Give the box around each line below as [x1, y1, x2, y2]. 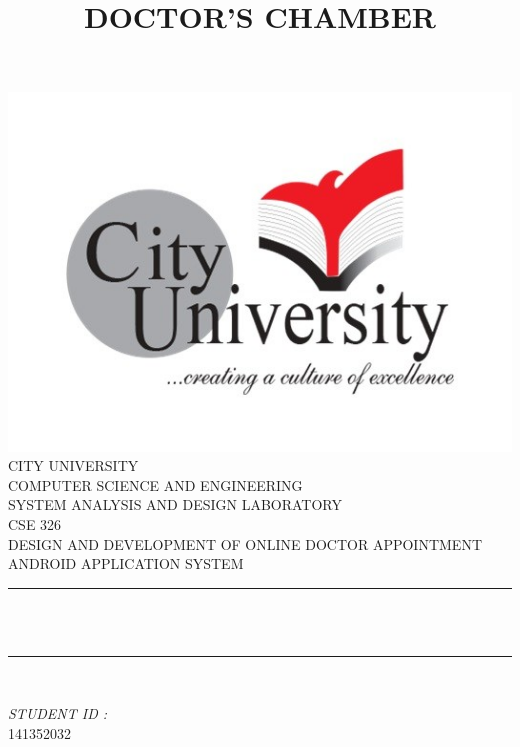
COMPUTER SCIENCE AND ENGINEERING [8, 474, 303, 495]
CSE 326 [8, 513, 62, 534]
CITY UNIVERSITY [8, 455, 139, 476]
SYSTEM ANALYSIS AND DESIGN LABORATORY [8, 494, 342, 515]
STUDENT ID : [8, 703, 108, 724]
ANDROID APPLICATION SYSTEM [8, 553, 244, 574]
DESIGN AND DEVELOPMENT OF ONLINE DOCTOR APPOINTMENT [8, 533, 483, 554]
